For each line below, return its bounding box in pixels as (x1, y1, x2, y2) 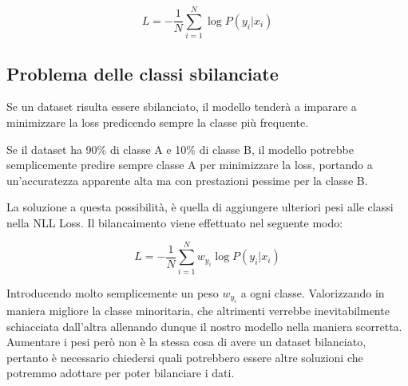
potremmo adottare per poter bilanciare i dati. (6, 364, 235, 381)
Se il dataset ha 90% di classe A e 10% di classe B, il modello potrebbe (6, 140, 354, 157)
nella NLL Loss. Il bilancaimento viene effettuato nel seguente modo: (6, 214, 343, 230)
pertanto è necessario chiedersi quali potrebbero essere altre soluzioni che (6, 349, 363, 365)
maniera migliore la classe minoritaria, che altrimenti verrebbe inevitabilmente (6, 302, 390, 319)
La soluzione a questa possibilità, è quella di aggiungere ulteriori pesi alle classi (6, 199, 394, 215)
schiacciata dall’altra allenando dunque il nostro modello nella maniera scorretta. (6, 317, 402, 334)
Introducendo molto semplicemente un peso (6, 284, 219, 301)
